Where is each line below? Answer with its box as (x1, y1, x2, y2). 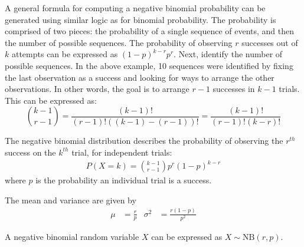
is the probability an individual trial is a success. (35, 174, 212, 186)
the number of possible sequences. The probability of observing (5, 36, 233, 48)
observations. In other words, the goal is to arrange (5, 83, 189, 95)
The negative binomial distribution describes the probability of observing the (5, 134, 283, 147)
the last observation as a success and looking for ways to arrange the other (5, 71, 274, 83)
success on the (5, 146, 56, 158)
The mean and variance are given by (5, 193, 136, 206)
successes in (213, 83, 255, 95)
